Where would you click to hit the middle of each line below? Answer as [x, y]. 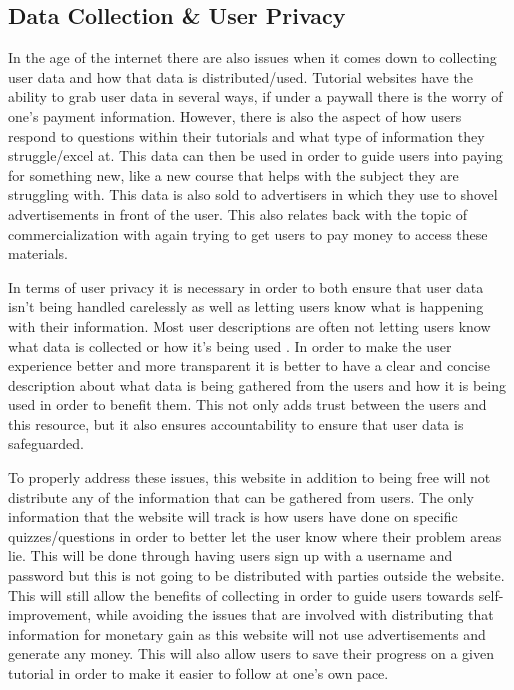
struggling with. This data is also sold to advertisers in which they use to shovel [253, 194]
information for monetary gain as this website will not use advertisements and [247, 633]
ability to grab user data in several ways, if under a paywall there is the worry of [255, 96]
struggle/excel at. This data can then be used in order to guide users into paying [255, 155]
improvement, [50, 614]
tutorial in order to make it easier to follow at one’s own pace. [198, 673]
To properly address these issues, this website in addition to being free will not [249, 477]
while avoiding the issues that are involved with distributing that [294, 614]
